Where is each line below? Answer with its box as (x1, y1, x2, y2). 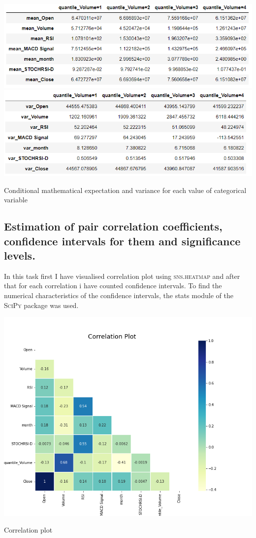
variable (4, 194, 28, 205)
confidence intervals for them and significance (4, 233, 241, 248)
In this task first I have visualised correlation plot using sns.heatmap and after (4, 270, 240, 281)
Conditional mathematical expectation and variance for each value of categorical (4, 185, 247, 195)
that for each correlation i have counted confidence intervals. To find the (4, 280, 222, 291)
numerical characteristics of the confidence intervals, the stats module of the (4, 290, 234, 301)
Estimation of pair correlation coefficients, (4, 219, 223, 234)
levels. (4, 248, 35, 263)
